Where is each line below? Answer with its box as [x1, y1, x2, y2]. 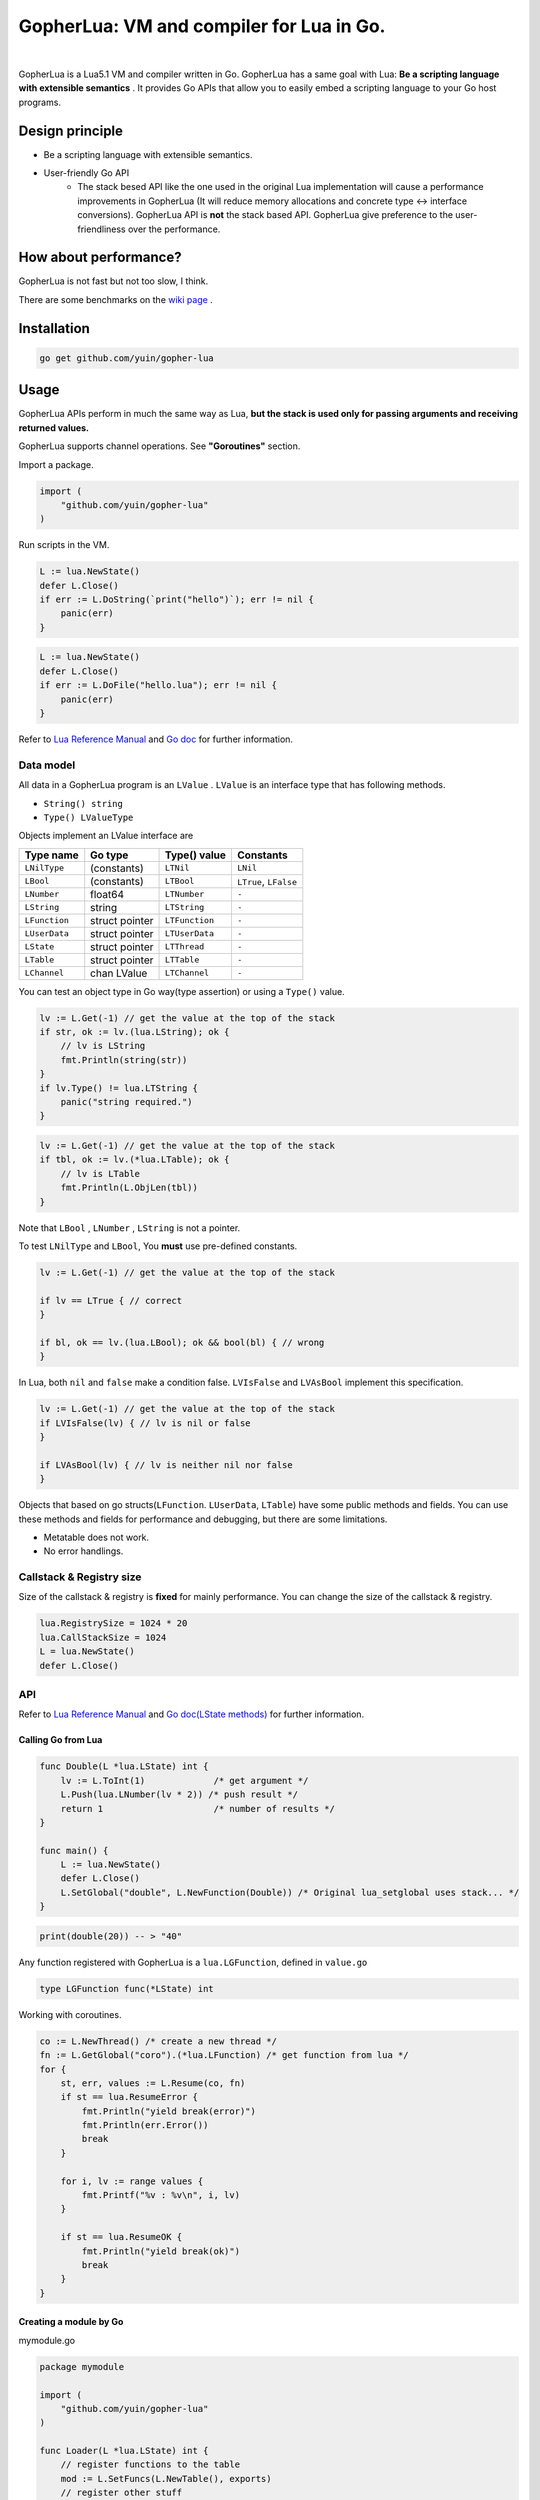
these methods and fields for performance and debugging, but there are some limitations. [18, 1513, 388, 1525]
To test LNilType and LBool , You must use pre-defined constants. [18, 1240, 298, 1252]
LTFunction [164, 915, 215, 926]
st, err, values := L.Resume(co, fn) [60, 2077, 246, 2089]
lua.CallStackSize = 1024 [39, 1631, 167, 1643]
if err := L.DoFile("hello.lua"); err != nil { [39, 680, 277, 691]
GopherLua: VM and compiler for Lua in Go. [18, 15, 386, 37]
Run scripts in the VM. [18, 539, 110, 551]
